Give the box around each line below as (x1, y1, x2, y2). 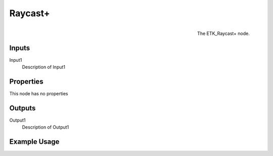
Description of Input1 (22, 64, 66, 70)
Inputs (9, 44, 30, 52)
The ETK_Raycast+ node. (197, 30, 250, 36)
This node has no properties (9, 90, 68, 96)
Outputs (9, 104, 36, 112)
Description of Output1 (22, 124, 69, 130)
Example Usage (9, 137, 60, 146)
